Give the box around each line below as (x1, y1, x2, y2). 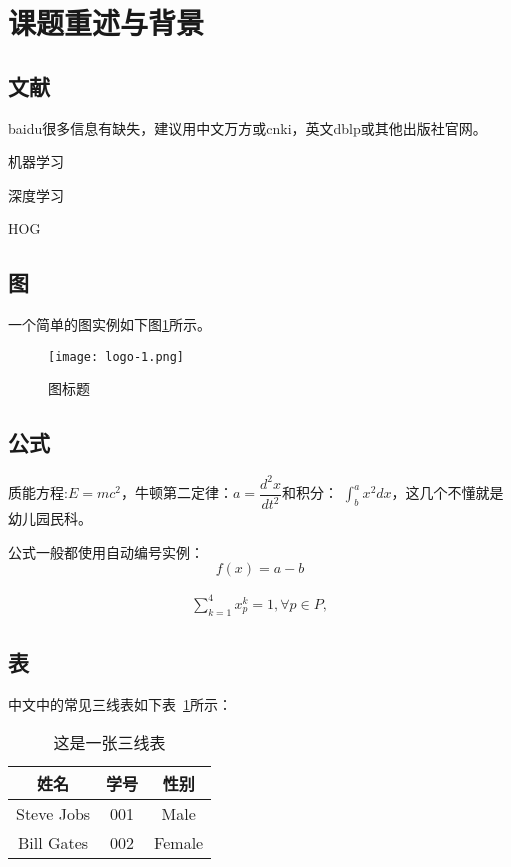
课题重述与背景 (8, 2, 205, 43)
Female (154, 831, 204, 855)
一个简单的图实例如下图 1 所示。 (8, 314, 211, 335)
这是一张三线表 (53, 731, 166, 755)
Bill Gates (17, 831, 89, 855)
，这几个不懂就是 (391, 482, 504, 503)
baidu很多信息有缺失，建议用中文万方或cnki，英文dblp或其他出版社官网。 (8, 117, 487, 138)
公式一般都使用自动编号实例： (8, 541, 204, 562)
